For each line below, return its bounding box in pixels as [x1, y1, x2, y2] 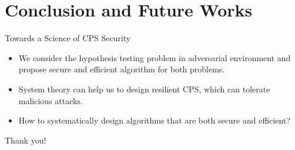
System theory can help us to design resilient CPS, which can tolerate [18, 82, 270, 95]
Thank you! [5, 134, 46, 146]
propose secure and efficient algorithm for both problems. [18, 63, 225, 75]
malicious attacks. [18, 94, 83, 106]
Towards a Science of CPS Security [5, 32, 131, 44]
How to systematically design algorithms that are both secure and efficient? [18, 114, 290, 126]
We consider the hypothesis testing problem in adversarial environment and [18, 51, 291, 64]
